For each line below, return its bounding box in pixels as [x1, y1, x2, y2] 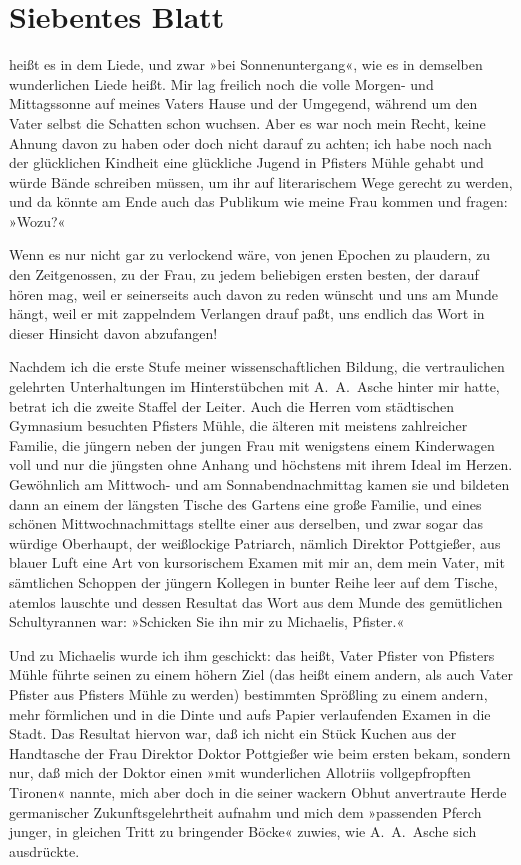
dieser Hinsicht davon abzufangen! [9, 322, 218, 343]
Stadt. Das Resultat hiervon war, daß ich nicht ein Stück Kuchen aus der [9, 723, 457, 744]
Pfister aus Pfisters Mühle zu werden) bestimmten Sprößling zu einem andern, [9, 683, 488, 704]
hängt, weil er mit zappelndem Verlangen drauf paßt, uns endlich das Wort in [9, 303, 485, 324]
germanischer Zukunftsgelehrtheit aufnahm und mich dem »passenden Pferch [9, 801, 482, 822]
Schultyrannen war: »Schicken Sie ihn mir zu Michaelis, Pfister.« [9, 611, 405, 632]
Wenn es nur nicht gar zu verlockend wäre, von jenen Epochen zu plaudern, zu [9, 244, 491, 265]
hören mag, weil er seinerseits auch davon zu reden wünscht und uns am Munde [9, 283, 498, 304]
